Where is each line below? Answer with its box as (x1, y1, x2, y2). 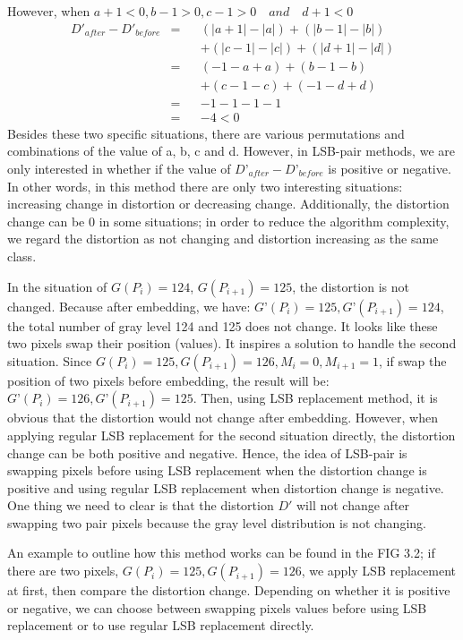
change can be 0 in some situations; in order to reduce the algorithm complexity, (7, 211, 450, 230)
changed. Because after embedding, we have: (7, 296, 251, 315)
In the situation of (7, 277, 107, 295)
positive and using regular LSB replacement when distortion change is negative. (7, 478, 444, 497)
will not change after (296, 496, 410, 515)
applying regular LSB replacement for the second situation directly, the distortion (7, 425, 456, 444)
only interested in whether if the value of (7, 158, 231, 177)
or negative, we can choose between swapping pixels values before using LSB (7, 598, 427, 617)
